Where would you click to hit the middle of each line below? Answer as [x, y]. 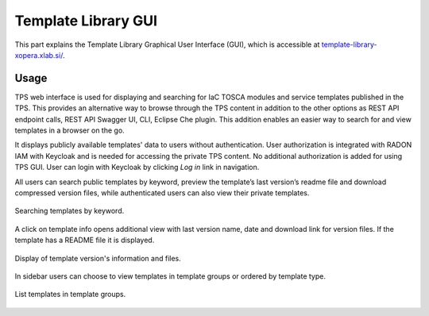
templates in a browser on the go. [70, 130]
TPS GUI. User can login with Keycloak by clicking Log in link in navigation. [137, 168]
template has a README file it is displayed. [85, 240]
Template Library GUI [86, 21]
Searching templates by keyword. [70, 211]
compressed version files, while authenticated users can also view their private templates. [162, 193]
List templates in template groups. [70, 295]
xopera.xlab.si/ [39, 55]
